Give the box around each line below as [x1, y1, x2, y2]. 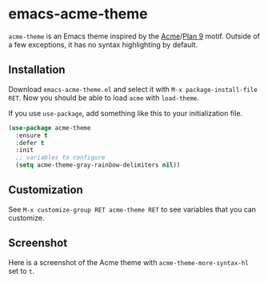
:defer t [15, 139, 45, 147]
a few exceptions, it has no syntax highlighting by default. [8, 39, 198, 49]
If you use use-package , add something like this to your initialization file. [8, 108, 242, 118]
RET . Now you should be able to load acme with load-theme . [8, 93, 200, 103]
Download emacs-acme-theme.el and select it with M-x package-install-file [8, 84, 258, 94]
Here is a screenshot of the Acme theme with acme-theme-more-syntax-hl [8, 257, 250, 267]
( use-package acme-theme [8, 123, 91, 132]
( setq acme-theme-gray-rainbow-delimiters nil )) [15, 161, 181, 169]
